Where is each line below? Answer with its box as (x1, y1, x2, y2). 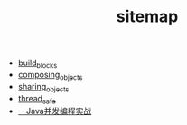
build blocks (17, 57, 58, 70)
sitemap (116, 6, 179, 27)
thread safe (17, 92, 56, 106)
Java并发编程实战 (25, 106, 92, 117)
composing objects (17, 69, 83, 82)
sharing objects (17, 81, 70, 94)
